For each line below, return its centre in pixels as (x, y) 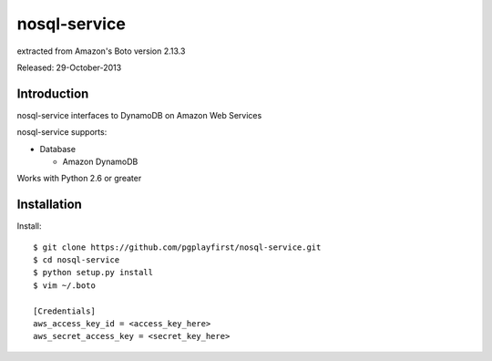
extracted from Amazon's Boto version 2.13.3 (101, 51)
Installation (49, 205)
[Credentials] (64, 311)
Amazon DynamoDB (100, 162)
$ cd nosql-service (77, 260)
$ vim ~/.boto (64, 285)
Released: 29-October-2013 (69, 67)
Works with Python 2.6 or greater (79, 179)
